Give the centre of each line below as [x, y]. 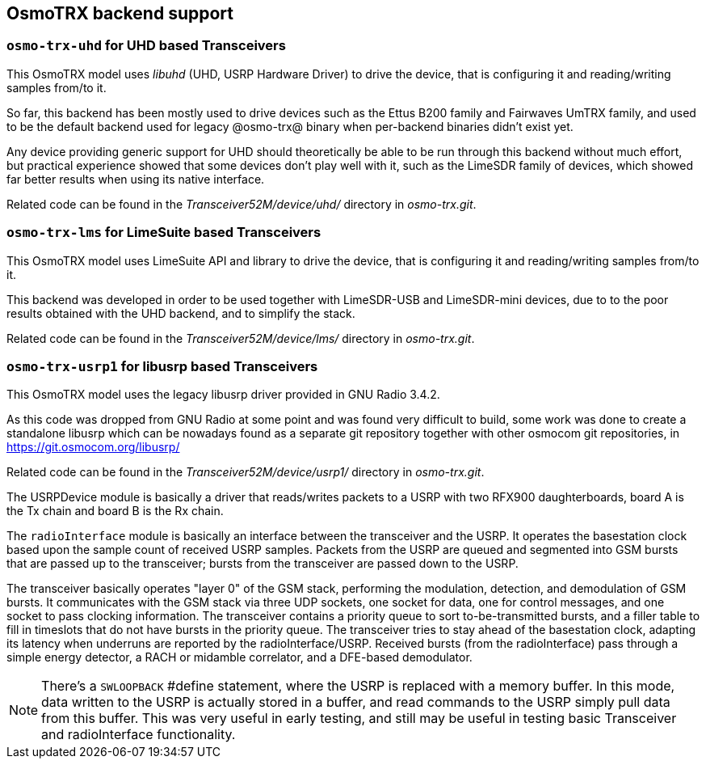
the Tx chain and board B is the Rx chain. [115, 511]
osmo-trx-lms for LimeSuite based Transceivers [164, 232]
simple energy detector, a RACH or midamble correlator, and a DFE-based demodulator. [240, 657]
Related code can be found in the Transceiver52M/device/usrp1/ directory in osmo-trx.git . [246, 472]
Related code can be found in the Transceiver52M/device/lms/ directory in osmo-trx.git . [241, 338]
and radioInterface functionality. [139, 735]
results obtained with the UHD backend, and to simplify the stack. [181, 313]
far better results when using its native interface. [136, 179]
